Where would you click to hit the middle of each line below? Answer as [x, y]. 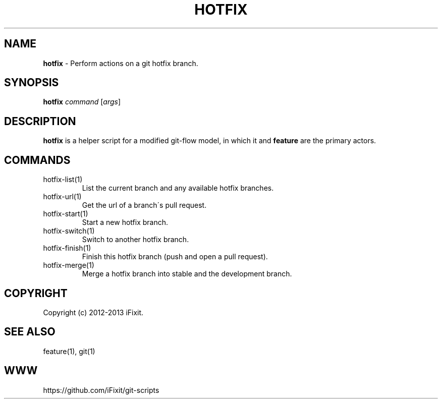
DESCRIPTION [40, 121]
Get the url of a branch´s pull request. [144, 205]
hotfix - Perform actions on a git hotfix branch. [121, 63]
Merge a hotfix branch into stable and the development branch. [187, 274]
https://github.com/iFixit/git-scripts [101, 390]
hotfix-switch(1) [69, 231]
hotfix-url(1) [62, 197]
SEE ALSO [30, 332]
